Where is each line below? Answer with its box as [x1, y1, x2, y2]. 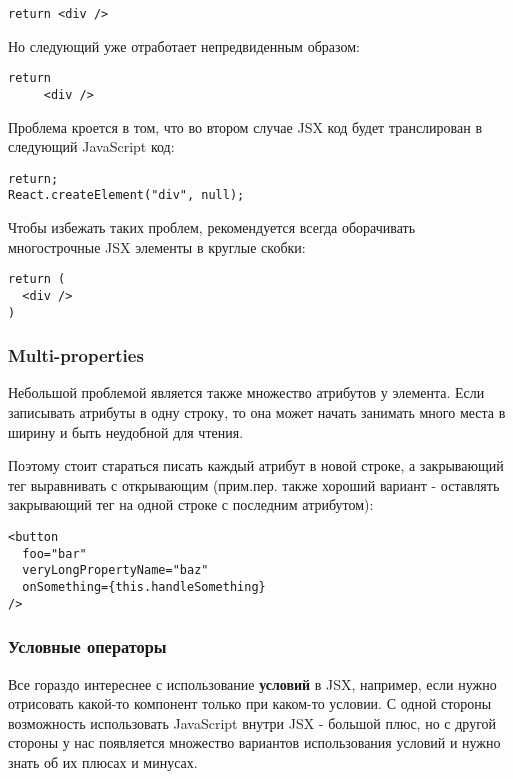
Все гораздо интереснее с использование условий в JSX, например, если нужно [8, 673, 497, 694]
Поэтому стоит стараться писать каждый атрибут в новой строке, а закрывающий [8, 455, 504, 476]
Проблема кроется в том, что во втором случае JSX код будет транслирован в [8, 116, 482, 137]
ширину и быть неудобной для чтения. [8, 421, 244, 442]
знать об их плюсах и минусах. [8, 751, 198, 772]
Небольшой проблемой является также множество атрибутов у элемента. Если [8, 382, 485, 403]
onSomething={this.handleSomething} [22, 579, 266, 594]
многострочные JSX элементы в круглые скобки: [8, 236, 306, 257]
